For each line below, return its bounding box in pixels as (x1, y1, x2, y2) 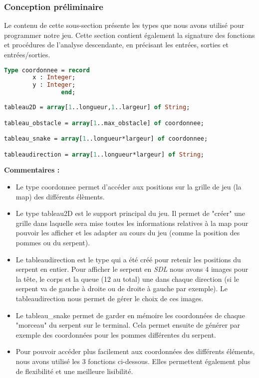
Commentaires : (4, 165, 60, 175)
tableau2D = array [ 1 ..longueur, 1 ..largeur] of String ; (4, 103, 190, 111)
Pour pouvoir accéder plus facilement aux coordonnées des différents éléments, (15, 346, 255, 357)
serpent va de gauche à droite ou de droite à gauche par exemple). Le (15, 283, 228, 294)
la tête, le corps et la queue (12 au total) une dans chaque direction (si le (15, 273, 239, 284)
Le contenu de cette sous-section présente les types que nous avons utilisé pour (4, 20, 245, 30)
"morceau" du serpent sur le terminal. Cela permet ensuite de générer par (15, 320, 241, 330)
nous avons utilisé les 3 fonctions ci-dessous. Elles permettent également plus (15, 356, 251, 366)
